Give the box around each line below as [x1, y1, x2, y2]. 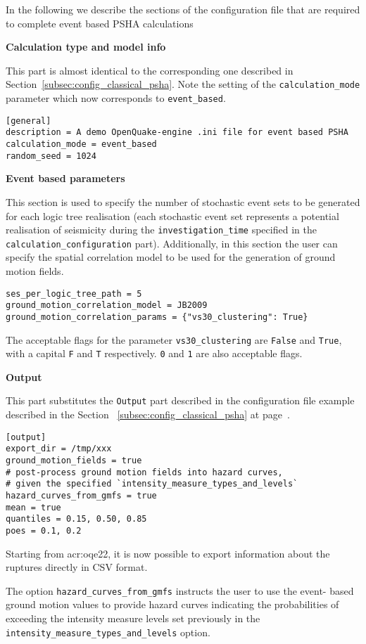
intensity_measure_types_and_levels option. [6, 624, 210, 639]
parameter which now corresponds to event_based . [6, 91, 226, 105]
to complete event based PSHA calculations [6, 15, 194, 30]
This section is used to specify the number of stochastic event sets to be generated [6, 194, 360, 209]
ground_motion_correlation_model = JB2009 [6, 300, 208, 311]
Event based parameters [6, 171, 125, 186]
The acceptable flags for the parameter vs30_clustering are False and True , [6, 332, 342, 347]
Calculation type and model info [6, 39, 166, 54]
